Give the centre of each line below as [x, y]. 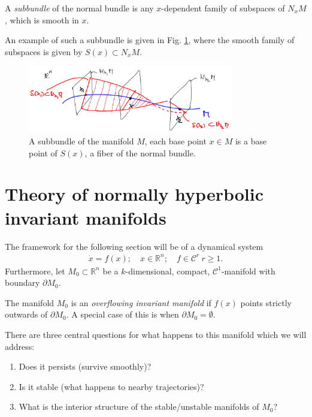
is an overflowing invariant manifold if [141, 302]
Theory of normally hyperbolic [134, 194]
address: [20, 346]
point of [43, 152]
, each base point [175, 141]
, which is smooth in [42, 19]
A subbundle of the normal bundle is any [79, 8]
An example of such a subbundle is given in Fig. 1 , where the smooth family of [150, 40]
